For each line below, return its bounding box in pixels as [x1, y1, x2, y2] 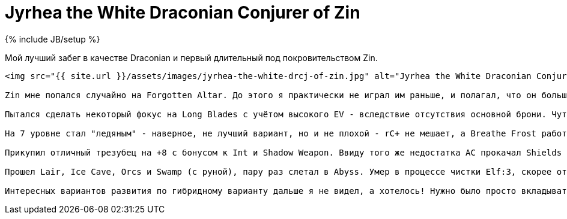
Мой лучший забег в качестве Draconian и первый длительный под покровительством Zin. [5, 52, 378, 63]
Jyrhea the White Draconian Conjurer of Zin [5, 2, 360, 23]
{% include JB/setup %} [5, 34, 100, 44]
